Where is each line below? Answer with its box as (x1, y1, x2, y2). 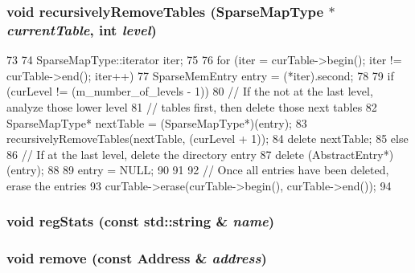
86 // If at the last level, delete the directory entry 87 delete (6, 145, 304, 162)
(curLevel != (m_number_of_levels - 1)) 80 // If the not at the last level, (6, 83, 373, 100)
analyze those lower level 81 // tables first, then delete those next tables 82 (6, 98, 377, 115)
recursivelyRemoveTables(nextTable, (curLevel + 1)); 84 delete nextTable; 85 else (6, 130, 409, 147)
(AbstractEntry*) (307, 145, 394, 162)
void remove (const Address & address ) (6, 248, 267, 268)
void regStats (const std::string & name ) (6, 211, 275, 231)
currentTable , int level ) (6, 19, 157, 39)
